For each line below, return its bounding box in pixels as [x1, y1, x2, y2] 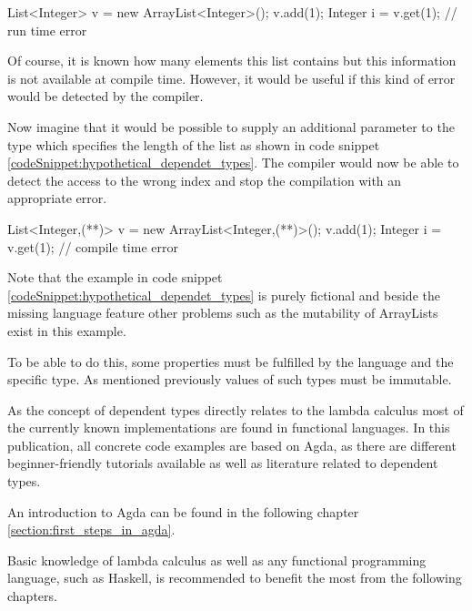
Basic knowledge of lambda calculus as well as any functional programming [7, 550, 427, 569]
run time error [7, 20, 87, 39]
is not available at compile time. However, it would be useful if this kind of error [7, 68, 456, 87]
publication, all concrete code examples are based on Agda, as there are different [7, 435, 457, 454]
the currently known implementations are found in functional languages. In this [7, 418, 450, 437]
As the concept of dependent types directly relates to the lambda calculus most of [7, 400, 464, 419]
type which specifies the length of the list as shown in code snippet [7, 135, 380, 154]
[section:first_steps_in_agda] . [7, 520, 176, 539]
